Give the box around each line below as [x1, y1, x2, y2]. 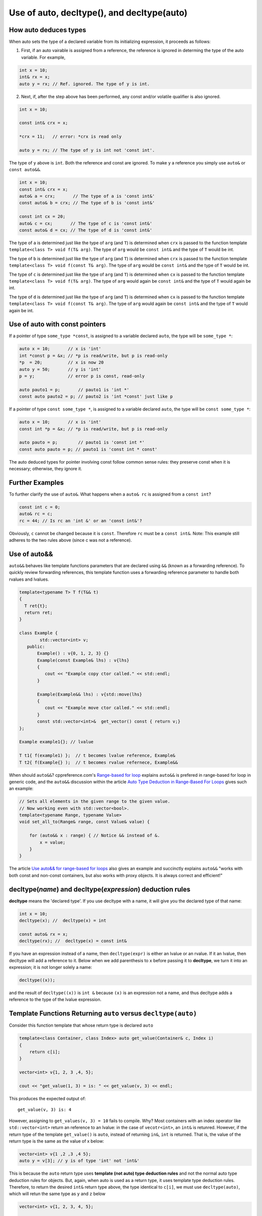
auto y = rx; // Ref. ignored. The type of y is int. [19, 81, 150, 87]
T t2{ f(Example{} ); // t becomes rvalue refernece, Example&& [19, 759, 178, 765]
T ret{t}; [24, 603, 48, 608]
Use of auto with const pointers [9, 320, 106, 328]
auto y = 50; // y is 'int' [19, 366, 101, 372]
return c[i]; [29, 1049, 61, 1055]
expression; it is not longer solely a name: [9, 965, 92, 970]
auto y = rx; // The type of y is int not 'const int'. [19, 147, 155, 153]
